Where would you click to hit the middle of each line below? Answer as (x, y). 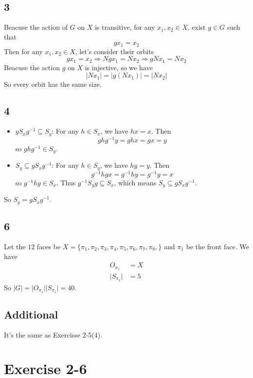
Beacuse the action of (36, 27)
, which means (135, 182)
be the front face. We (217, 246)
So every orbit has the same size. (53, 84)
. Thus (66, 182)
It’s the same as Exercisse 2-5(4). (53, 334)
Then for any (23, 51)
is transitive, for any (125, 27)
